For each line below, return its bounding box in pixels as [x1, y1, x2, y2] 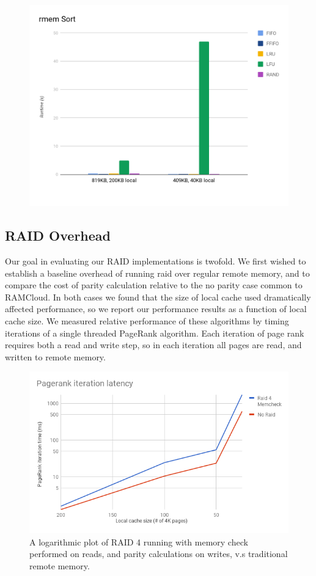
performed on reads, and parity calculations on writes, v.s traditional [29, 547, 288, 560]
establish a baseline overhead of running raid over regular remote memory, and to [5, 266, 310, 279]
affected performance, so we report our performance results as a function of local [5, 302, 307, 315]
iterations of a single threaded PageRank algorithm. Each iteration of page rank [5, 326, 304, 339]
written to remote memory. [5, 350, 106, 363]
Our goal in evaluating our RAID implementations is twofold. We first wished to [5, 254, 306, 267]
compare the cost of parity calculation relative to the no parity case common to [5, 279, 303, 291]
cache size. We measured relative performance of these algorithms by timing [5, 314, 289, 327]
